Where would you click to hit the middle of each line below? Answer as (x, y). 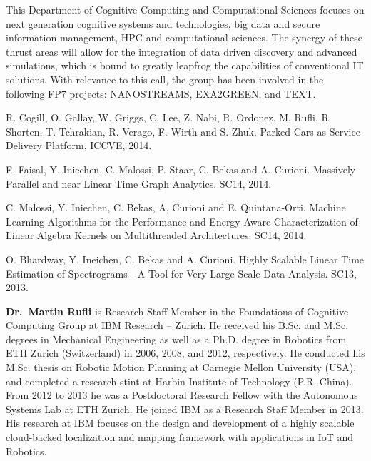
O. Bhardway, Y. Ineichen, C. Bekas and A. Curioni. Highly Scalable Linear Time (185, 259)
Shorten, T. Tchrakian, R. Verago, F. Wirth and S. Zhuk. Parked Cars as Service (183, 131)
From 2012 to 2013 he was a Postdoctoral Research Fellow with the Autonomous (182, 395)
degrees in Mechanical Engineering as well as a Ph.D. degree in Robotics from (176, 339)
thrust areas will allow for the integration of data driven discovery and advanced (182, 51)
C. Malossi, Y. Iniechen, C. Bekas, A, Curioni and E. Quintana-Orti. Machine (176, 207)
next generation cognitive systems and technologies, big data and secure (163, 23)
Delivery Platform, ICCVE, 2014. (79, 145)
